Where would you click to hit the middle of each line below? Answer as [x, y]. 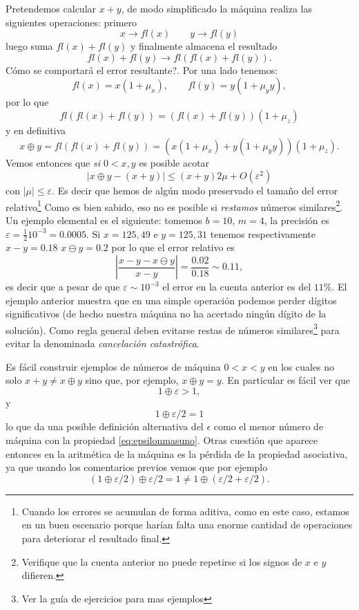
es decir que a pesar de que [63, 287]
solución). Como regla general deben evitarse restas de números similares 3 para [173, 329]
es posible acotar [174, 162]
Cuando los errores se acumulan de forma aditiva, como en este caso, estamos [185, 511]
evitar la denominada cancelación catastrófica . [103, 343]
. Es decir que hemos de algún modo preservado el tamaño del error [195, 191]
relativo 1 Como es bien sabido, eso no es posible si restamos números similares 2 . [174, 205]
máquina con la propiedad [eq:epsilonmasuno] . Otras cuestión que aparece [162, 440]
